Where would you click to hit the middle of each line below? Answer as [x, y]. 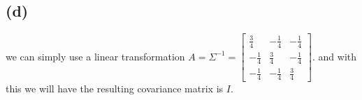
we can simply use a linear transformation [95, 56]
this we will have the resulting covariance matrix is [115, 89]
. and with [334, 56]
